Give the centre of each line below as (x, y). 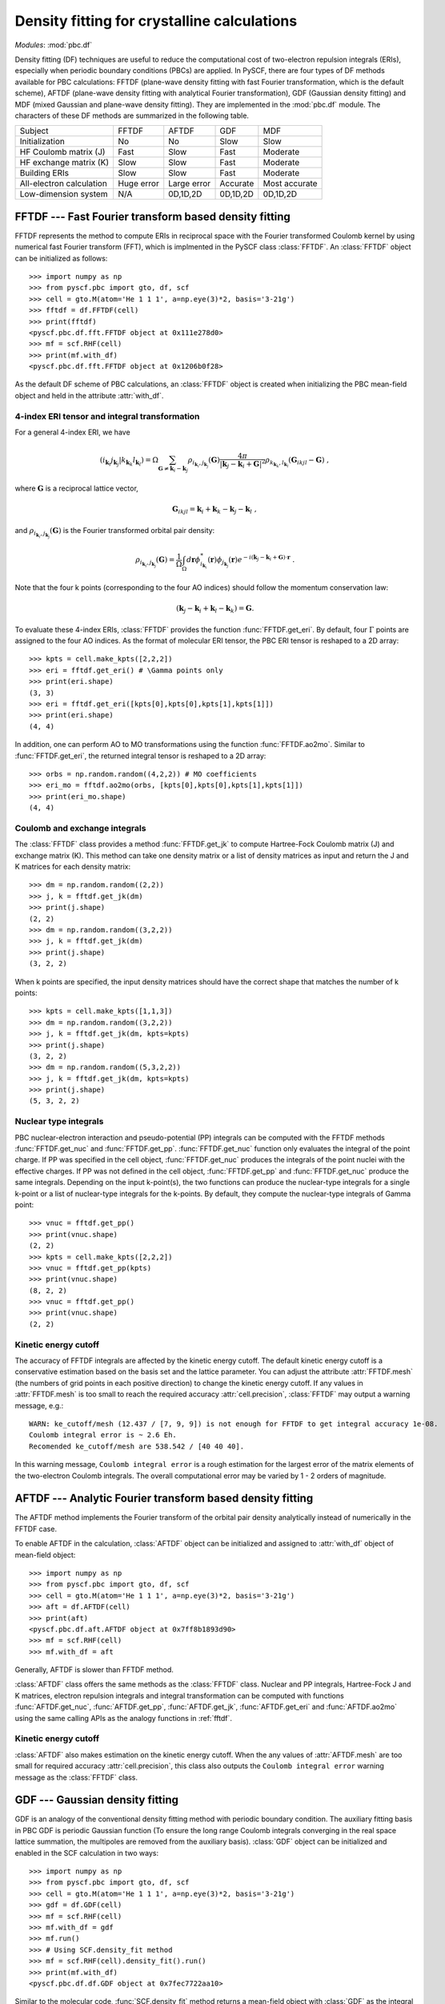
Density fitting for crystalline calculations (156, 21)
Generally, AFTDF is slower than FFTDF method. (94, 1670)
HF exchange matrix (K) (64, 163)
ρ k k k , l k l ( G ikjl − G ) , (297, 462)
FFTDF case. (36, 1529)
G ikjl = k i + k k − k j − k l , (214, 511)
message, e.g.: (39, 1405)
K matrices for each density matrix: (73, 867)
